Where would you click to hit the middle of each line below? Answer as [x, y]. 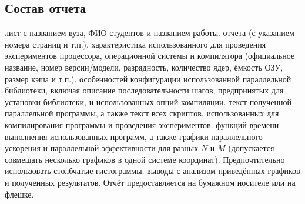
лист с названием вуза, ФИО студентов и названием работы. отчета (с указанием [150, 33]
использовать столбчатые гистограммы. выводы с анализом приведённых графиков [152, 171]
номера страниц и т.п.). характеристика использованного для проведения [135, 44]
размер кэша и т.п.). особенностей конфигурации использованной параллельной [148, 78]
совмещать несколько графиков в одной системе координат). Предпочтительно [145, 159]
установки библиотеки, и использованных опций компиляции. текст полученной [148, 101]
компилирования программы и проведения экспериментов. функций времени [142, 124]
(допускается [251, 148]
